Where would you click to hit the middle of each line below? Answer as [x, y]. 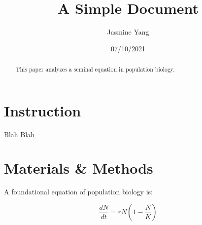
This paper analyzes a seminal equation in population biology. [95, 69]
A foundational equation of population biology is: [78, 192]
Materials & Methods [79, 168]
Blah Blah [19, 134]
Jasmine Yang [128, 32]
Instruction [43, 110]
